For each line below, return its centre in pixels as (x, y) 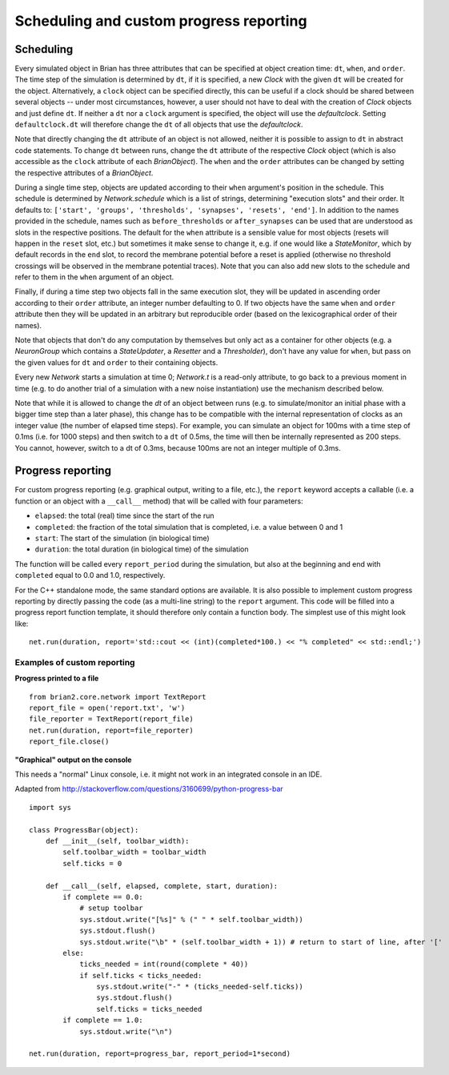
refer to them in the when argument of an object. (94, 277)
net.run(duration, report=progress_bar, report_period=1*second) (160, 1054)
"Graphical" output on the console (73, 760)
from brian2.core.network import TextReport (118, 697)
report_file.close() (69, 742)
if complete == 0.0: (103, 897)
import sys (50, 807)
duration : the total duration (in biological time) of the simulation (142, 549)
